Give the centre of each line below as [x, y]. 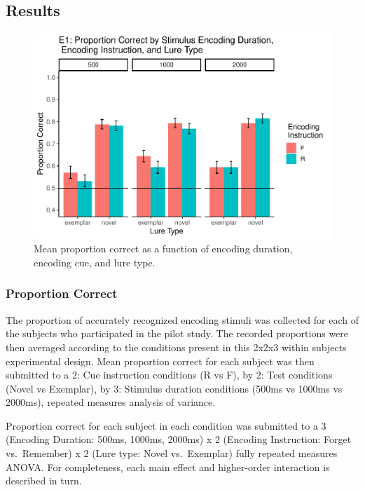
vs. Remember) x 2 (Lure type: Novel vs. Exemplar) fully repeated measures [172, 453]
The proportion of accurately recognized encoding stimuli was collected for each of [182, 319]
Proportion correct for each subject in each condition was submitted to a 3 [166, 425]
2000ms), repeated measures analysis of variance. [111, 402]
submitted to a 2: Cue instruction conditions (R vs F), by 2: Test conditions [169, 375]
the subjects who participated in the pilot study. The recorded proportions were [177, 333]
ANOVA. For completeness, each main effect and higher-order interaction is [168, 467]
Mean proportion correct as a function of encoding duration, [163, 249]
